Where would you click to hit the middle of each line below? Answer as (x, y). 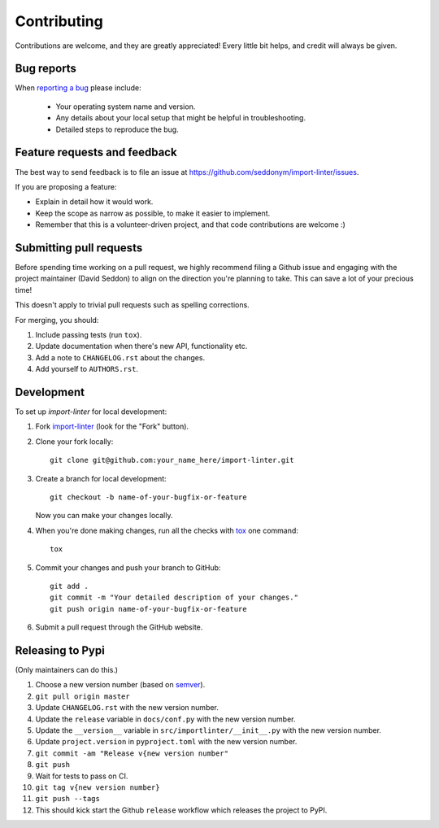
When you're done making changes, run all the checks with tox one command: (167, 530)
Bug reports (46, 69)
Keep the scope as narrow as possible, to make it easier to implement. (153, 213)
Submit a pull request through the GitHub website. (119, 627)
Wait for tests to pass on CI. (82, 776)
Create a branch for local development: (101, 478)
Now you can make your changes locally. (104, 516)
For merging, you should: (57, 320)
